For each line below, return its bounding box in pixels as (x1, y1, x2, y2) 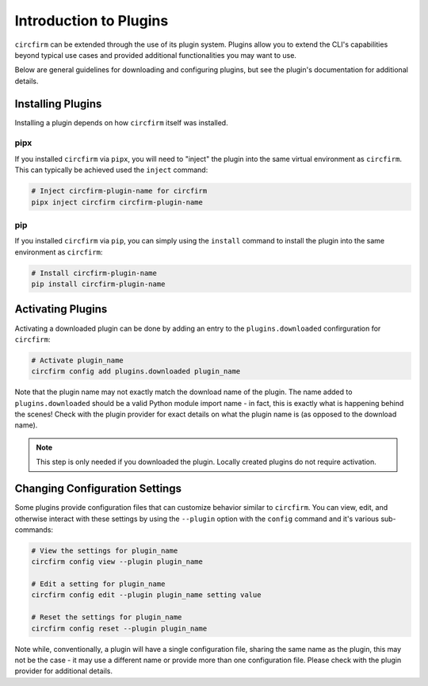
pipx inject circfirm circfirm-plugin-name (31, 197, 204, 206)
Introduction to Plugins (14, 12, 169, 29)
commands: (14, 524, 54, 535)
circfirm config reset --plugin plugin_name (31, 623, 208, 633)
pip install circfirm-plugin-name (31, 280, 166, 289)
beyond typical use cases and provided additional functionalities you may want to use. (14, 50, 297, 59)
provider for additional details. (14, 666, 113, 676)
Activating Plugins (14, 302, 108, 316)
